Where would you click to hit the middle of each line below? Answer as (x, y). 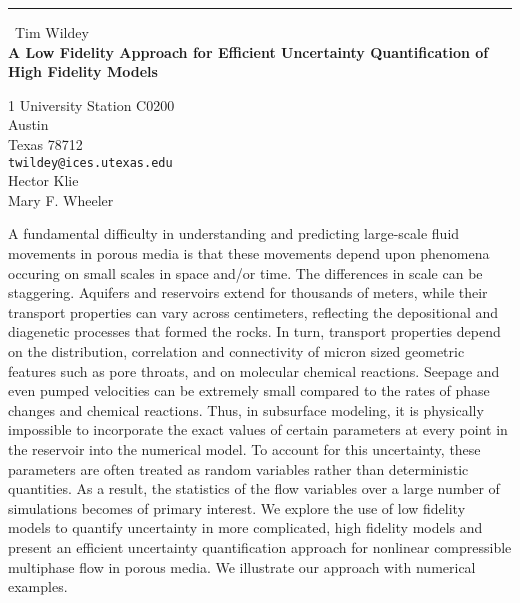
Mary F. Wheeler (61, 199)
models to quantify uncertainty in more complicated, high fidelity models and (245, 527)
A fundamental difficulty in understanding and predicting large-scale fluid (234, 233)
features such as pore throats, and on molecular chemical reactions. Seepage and (254, 370)
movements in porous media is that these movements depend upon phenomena (249, 253)
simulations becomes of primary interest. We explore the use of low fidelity (237, 507)
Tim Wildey (52, 32)
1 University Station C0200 (91, 104)
